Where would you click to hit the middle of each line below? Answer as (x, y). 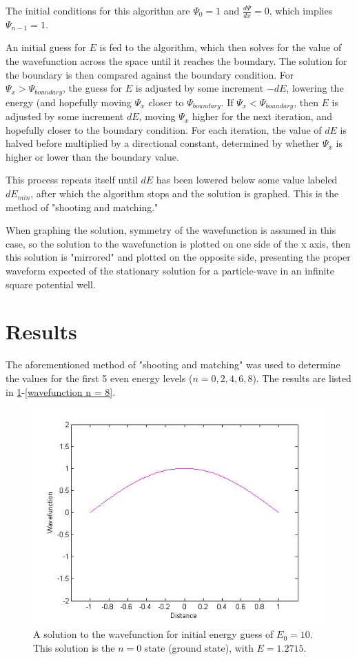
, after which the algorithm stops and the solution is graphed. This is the (185, 193)
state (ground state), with (199, 647)
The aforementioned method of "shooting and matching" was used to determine (173, 364)
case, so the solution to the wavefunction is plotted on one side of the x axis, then (178, 243)
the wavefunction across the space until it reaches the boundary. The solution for (176, 61)
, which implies (301, 10)
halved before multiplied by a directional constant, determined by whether (163, 143)
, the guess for (92, 88)
